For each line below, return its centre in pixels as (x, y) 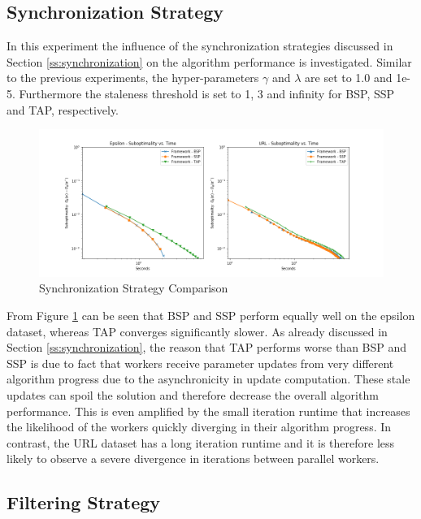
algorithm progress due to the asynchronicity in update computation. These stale (208, 379)
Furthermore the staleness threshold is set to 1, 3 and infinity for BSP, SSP (207, 93)
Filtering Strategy (84, 502)
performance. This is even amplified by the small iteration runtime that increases (208, 411)
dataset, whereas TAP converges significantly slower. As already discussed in (197, 331)
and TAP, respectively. (63, 109)
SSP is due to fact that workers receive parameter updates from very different (200, 363)
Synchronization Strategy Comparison (134, 288)
